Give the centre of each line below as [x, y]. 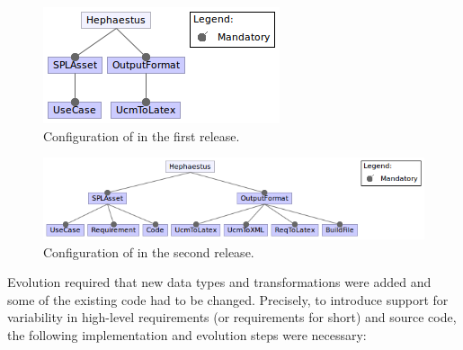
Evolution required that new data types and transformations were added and [219, 282]
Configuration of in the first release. [142, 135]
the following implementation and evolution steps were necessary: [187, 335]
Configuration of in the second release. [149, 251]
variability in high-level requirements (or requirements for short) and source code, [232, 317]
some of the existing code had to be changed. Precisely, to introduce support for [228, 299]
